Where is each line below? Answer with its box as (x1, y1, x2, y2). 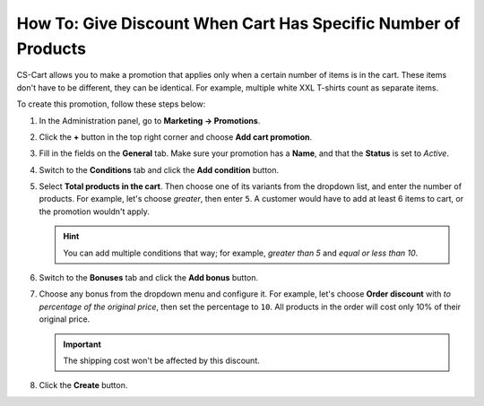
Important (63, 339, 102, 350)
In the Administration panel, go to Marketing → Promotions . (39, 115, 261, 125)
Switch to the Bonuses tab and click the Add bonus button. (39, 272, 259, 283)
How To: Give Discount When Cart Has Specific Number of (16, 13, 461, 33)
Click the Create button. (39, 380, 128, 391)
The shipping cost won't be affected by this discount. (63, 355, 260, 366)
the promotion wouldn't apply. (39, 206, 150, 217)
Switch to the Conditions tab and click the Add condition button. (39, 164, 280, 175)
